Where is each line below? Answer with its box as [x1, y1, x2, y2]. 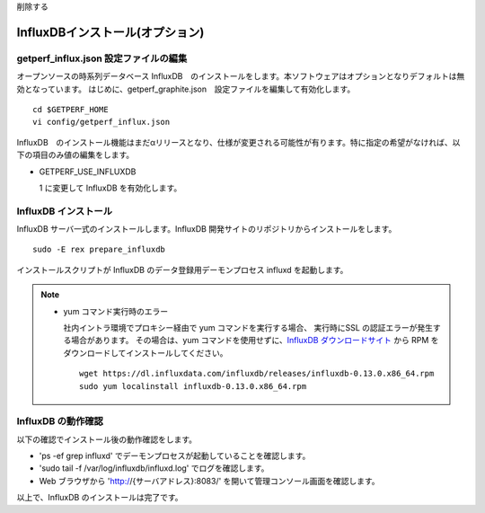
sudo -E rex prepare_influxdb [32, 244, 166, 255]
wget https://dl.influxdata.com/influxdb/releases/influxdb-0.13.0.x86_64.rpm [79, 368, 435, 379]
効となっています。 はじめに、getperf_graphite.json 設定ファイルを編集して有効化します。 [16, 84, 356, 94]
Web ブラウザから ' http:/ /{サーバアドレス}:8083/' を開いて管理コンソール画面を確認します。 [39, 475, 381, 486]
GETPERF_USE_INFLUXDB [39, 166, 137, 177]
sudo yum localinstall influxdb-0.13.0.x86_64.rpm [79, 381, 307, 391]
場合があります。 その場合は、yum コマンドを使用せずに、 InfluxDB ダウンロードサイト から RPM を [70, 335, 439, 346]
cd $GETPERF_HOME [32, 104, 109, 114]
